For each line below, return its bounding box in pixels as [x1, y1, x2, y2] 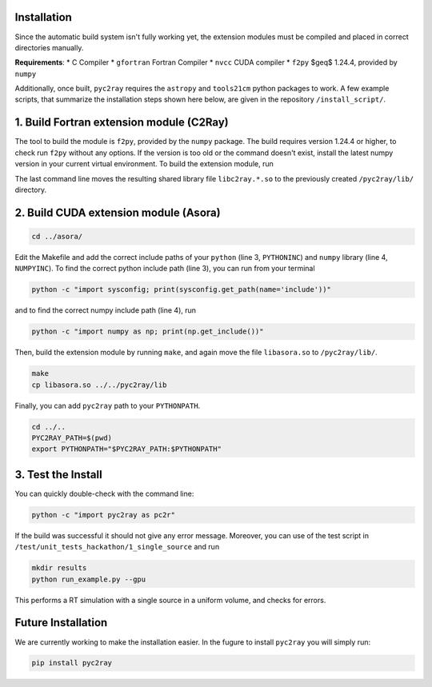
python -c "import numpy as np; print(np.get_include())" [31, 327, 264, 336]
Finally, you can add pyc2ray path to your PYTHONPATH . [14, 401, 201, 410]
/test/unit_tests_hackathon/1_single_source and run [14, 542, 220, 552]
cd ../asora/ [31, 232, 83, 241]
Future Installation [14, 616, 108, 629]
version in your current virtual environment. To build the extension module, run [14, 159, 274, 169]
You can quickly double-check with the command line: [14, 489, 194, 498]
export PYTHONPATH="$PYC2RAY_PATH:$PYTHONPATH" [31, 445, 222, 453]
